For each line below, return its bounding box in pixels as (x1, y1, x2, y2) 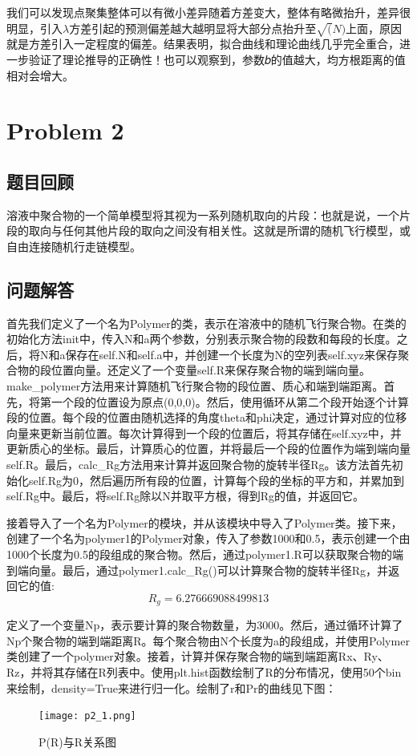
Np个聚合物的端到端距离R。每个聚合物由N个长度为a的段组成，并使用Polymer (6, 632, 410, 649)
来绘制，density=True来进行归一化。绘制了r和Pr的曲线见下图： (6, 679, 337, 696)
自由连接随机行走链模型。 (6, 237, 141, 254)
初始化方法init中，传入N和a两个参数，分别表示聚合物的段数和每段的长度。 (6, 330, 397, 347)
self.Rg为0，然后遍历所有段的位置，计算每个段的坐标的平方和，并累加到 (28, 471, 405, 488)
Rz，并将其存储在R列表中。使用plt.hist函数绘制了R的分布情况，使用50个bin (6, 664, 402, 681)
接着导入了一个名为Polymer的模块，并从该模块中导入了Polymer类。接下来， (6, 514, 403, 531)
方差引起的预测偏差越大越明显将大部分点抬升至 (69, 19, 317, 36)
